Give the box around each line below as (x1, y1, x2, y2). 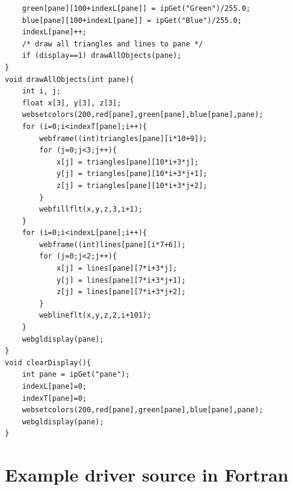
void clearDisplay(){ (5, 358, 91, 367)
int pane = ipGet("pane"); (22, 370, 130, 379)
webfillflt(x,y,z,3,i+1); (39, 205, 143, 214)
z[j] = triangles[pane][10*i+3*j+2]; (56, 181, 208, 190)
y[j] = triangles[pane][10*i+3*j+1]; (56, 169, 208, 178)
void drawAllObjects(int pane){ (5, 75, 134, 84)
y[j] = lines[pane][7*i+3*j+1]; (56, 275, 186, 284)
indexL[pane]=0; (22, 382, 87, 391)
